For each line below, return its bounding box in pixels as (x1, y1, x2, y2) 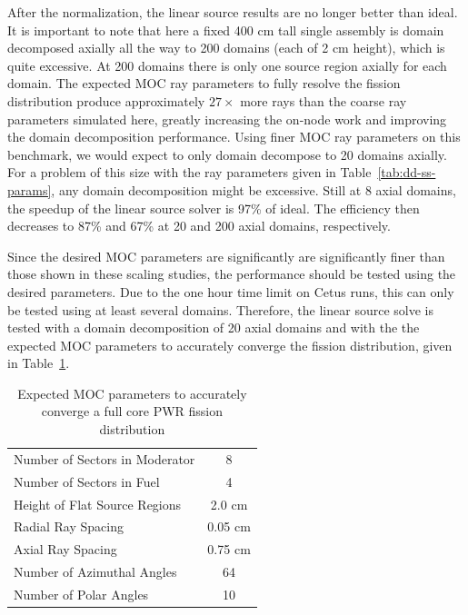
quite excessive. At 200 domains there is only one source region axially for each (7, 55, 447, 74)
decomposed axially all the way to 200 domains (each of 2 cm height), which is (7, 38, 445, 57)
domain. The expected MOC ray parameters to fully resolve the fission (7, 74, 401, 93)
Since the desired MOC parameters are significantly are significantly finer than (7, 246, 445, 265)
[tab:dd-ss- (377, 163, 436, 182)
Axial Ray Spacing (14, 540, 117, 559)
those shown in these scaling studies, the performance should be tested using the (7, 264, 456, 283)
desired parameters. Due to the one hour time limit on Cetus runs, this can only (7, 282, 454, 301)
